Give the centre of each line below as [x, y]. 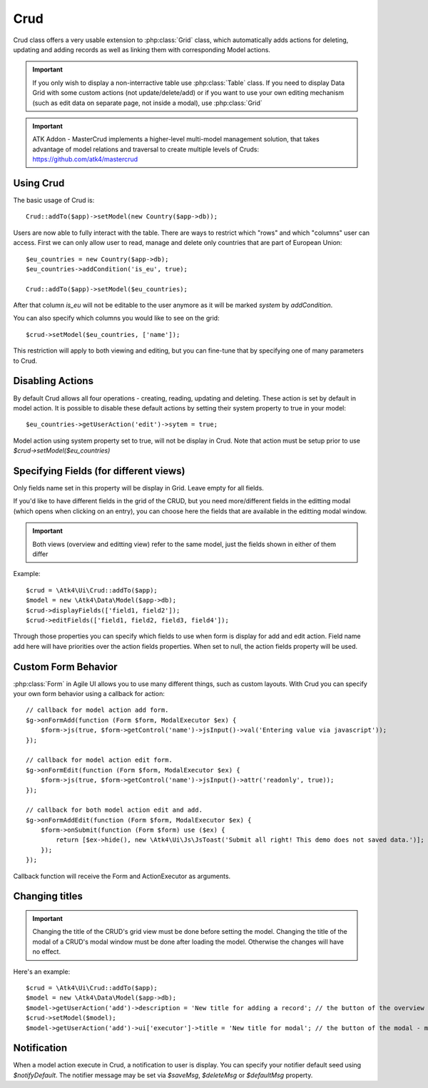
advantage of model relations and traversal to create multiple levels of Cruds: [146, 149]
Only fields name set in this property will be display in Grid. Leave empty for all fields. [138, 488]
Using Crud [39, 183]
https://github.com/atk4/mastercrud [85, 159]
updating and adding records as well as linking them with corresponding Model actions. [142, 49]
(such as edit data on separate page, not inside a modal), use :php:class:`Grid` [148, 103]
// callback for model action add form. [97, 710]
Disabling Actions [53, 381]
